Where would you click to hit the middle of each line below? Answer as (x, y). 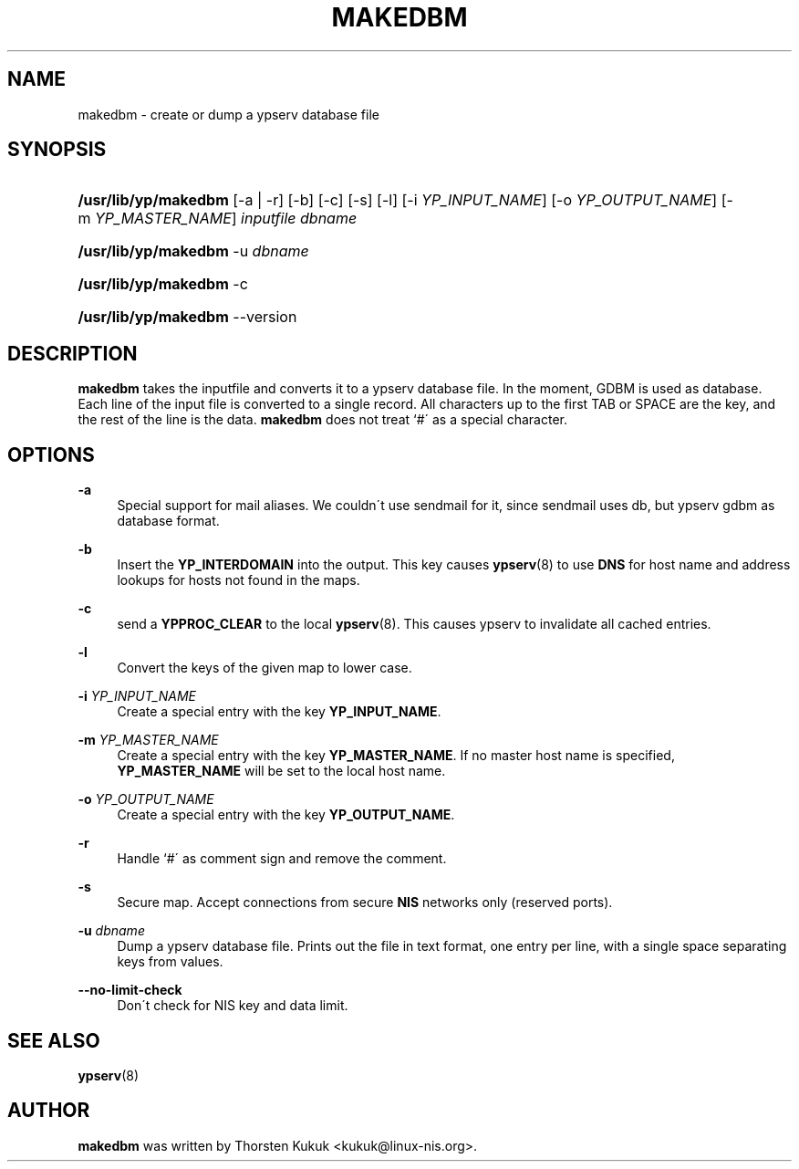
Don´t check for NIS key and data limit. (233, 1006)
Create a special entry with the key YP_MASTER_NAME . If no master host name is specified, (396, 756)
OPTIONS (51, 454)
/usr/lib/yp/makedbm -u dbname (193, 251)
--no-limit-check (130, 990)
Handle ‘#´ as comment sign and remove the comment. (282, 859)
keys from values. (170, 962)
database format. (168, 521)
